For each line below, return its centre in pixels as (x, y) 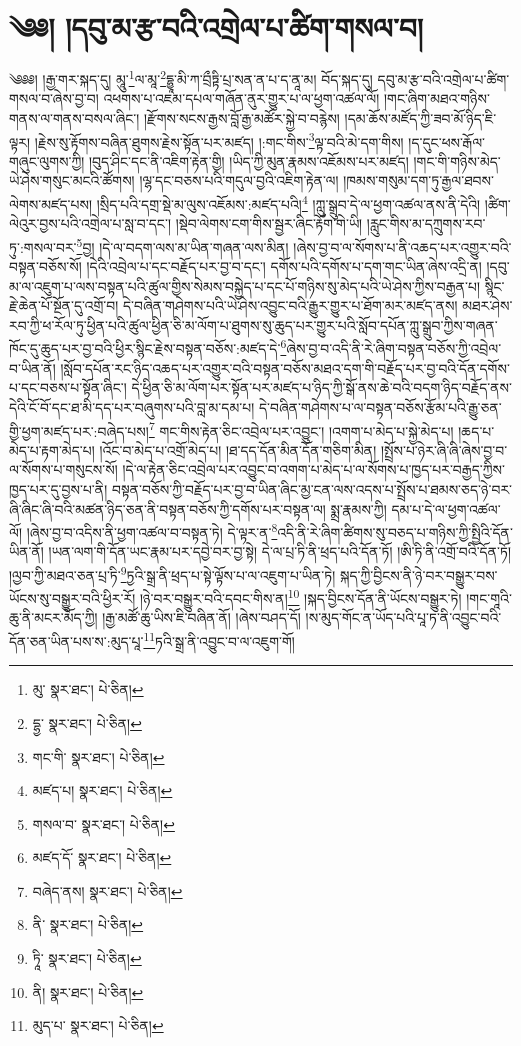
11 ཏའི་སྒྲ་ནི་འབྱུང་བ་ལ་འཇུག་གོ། (219, 639)
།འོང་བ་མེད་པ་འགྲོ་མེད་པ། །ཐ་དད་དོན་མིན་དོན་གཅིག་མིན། (238, 449)
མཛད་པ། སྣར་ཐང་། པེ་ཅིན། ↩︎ (102, 790)
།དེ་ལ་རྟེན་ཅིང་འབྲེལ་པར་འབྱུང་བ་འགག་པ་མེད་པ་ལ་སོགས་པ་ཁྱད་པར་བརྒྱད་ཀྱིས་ (313, 469)
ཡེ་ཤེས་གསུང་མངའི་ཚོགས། (72, 180)
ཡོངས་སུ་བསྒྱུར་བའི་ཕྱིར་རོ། (72, 597)
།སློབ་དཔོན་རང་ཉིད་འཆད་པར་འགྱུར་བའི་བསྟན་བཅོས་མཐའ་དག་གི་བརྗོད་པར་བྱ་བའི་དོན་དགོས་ (285, 367)
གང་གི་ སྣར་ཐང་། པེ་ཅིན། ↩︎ (98, 756)
